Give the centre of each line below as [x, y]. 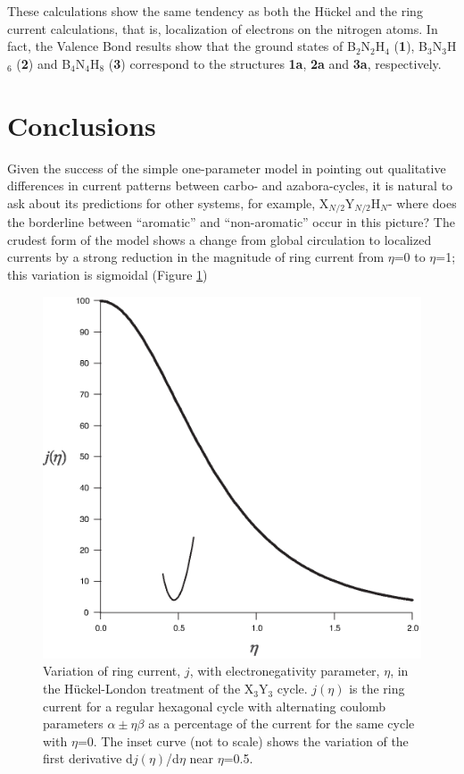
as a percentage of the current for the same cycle [282, 724]
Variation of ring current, [112, 671]
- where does [422, 202]
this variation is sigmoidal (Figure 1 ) [108, 274]
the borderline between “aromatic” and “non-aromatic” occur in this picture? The [231, 222]
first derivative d [88, 758]
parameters [73, 724]
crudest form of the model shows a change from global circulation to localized [220, 239]
